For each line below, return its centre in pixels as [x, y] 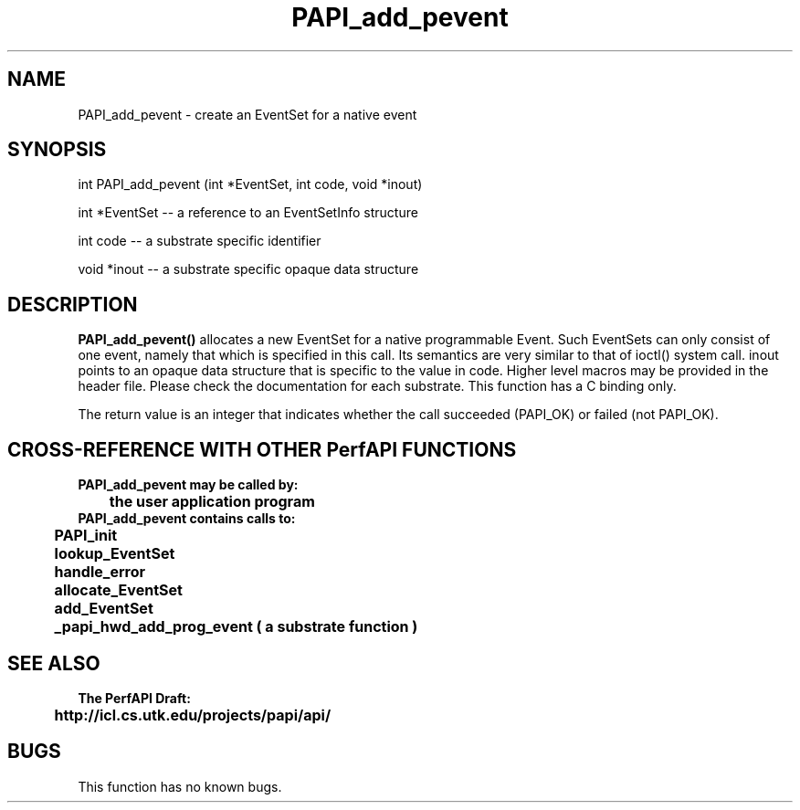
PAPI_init [86, 536]
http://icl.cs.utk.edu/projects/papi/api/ [193, 715]
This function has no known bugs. [180, 786]
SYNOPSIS [57, 150]
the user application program [212, 502]
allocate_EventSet [118, 590]
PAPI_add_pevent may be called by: [188, 485]
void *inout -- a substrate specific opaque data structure [248, 269]
